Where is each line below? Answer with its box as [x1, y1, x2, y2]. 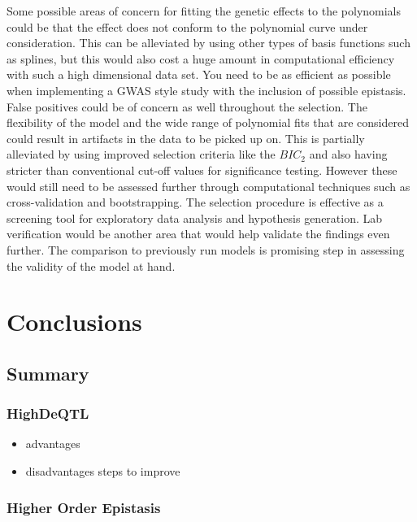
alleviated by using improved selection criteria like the [7, 146, 276, 163]
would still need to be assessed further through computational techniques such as [7, 177, 410, 194]
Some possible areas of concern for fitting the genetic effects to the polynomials [7, 2, 402, 19]
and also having [309, 146, 388, 163]
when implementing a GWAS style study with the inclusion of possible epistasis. [7, 81, 406, 98]
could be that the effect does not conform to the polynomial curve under [7, 18, 368, 35]
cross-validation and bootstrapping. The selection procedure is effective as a [7, 194, 384, 211]
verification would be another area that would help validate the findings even [7, 225, 390, 242]
